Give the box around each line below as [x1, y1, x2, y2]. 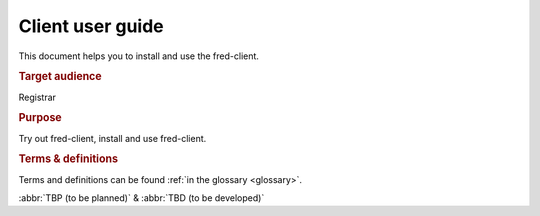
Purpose [18, 111, 62, 125]
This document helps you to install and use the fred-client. [18, 50, 260, 62]
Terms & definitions [18, 152, 119, 166]
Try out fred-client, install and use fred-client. [18, 132, 207, 144]
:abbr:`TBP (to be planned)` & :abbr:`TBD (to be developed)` [18, 192, 265, 204]
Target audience [18, 70, 102, 84]
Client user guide [18, 15, 164, 37]
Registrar [18, 91, 57, 103]
